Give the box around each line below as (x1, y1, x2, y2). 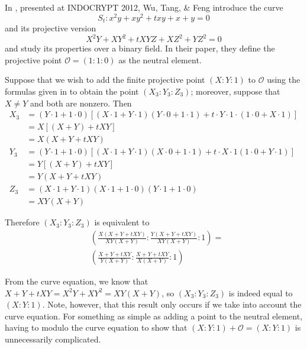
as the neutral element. (118, 53, 202, 66)
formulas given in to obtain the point (5, 85, 139, 97)
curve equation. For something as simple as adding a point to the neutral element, (5, 309, 303, 322)
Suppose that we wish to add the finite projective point (5, 73, 205, 86)
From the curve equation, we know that (5, 275, 148, 287)
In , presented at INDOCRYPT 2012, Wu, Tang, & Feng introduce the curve (5, 1, 283, 13)
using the (267, 73, 300, 86)
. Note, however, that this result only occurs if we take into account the (42, 298, 302, 311)
